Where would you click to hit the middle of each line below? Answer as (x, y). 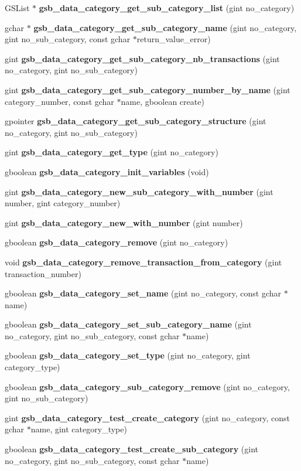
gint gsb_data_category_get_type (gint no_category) (112, 152)
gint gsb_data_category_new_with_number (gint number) (124, 222)
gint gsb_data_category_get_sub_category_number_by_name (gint (148, 89)
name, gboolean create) (163, 101)
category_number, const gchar (59, 101)
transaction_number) (43, 273)
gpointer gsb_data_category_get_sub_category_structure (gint (136, 121)
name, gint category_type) (79, 429)
